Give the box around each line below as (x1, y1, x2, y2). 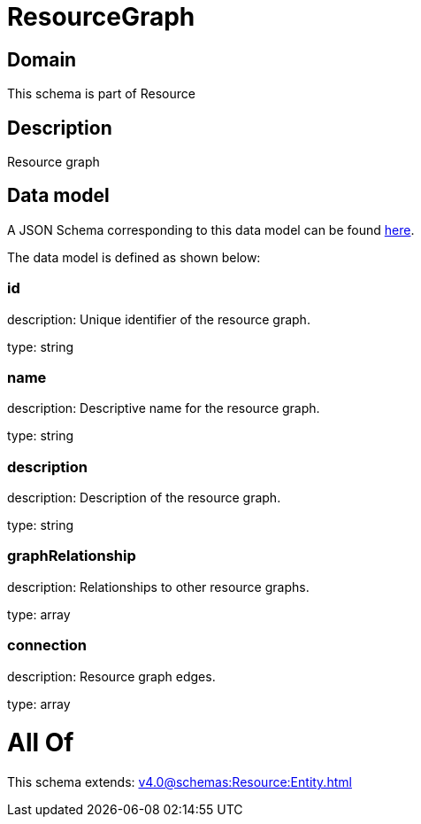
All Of (7, 727, 74, 758)
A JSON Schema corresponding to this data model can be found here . (7, 222, 415, 237)
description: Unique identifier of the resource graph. (7, 311, 310, 327)
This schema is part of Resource (7, 86, 195, 102)
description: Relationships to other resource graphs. (7, 579, 310, 595)
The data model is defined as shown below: (7, 249, 261, 265)
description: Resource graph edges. (7, 668, 216, 684)
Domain (7, 48, 77, 71)
